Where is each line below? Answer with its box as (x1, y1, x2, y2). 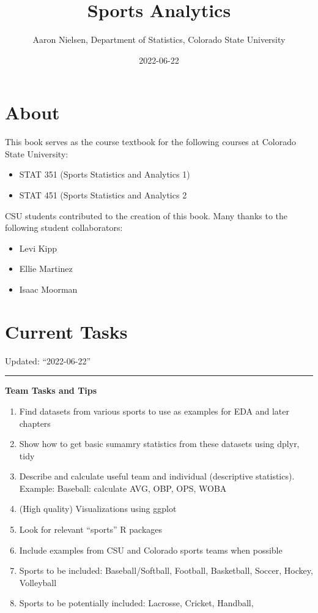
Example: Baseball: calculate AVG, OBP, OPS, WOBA (19, 481, 227, 494)
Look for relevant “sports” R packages (19, 523, 163, 536)
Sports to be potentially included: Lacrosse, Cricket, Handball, (19, 596, 254, 609)
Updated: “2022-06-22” (5, 354, 91, 367)
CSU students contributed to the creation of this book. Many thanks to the (5, 209, 288, 222)
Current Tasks (5, 318, 128, 344)
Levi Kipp (19, 241, 57, 254)
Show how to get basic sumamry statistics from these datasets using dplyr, (19, 437, 300, 450)
